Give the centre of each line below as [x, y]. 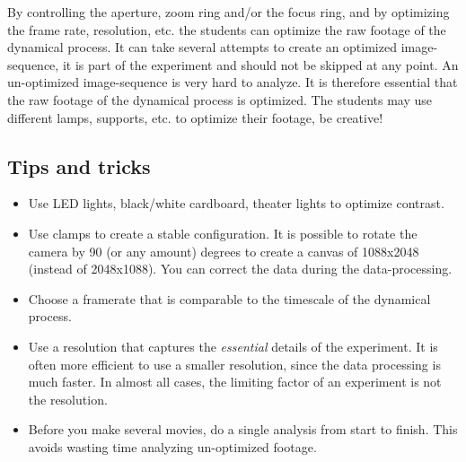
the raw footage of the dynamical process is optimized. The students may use [220, 99]
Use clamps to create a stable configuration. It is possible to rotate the [223, 233]
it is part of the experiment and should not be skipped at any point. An [260, 64]
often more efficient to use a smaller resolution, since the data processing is [234, 364]
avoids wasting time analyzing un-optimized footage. [172, 446]
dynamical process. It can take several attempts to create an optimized [202, 47]
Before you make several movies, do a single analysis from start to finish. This [243, 429]
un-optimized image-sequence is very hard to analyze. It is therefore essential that [233, 82]
